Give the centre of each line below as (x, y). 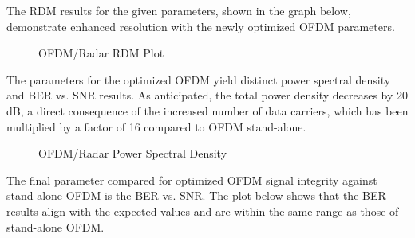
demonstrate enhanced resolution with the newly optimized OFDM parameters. (201, 26)
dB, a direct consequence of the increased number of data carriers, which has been (207, 110)
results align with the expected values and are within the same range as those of (203, 211)
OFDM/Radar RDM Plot (101, 53)
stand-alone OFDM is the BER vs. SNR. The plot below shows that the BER (196, 195)
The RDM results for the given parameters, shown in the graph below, (179, 10)
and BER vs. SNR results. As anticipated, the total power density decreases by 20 (207, 95)
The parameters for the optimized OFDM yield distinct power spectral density (199, 79)
